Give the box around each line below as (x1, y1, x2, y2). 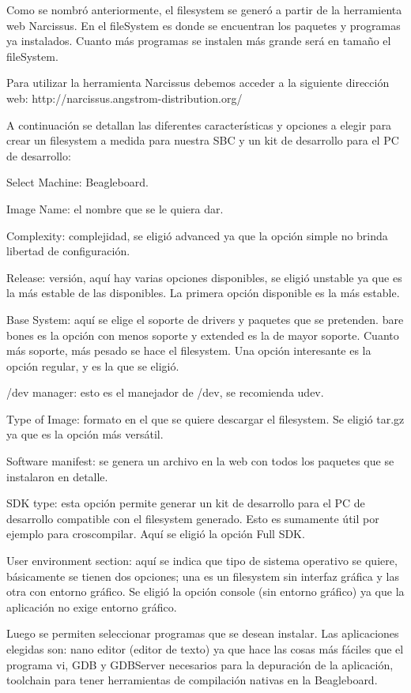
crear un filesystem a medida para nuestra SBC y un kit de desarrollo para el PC (6, 132, 399, 149)
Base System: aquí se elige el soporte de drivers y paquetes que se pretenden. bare (6, 311, 404, 327)
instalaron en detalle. (6, 468, 108, 484)
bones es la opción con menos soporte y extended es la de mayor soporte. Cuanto (6, 326, 399, 343)
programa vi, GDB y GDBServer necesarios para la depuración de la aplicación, (6, 656, 394, 672)
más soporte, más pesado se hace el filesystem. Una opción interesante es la (6, 342, 371, 359)
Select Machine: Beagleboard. (6, 174, 149, 190)
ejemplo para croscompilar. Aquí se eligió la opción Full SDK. (6, 525, 305, 542)
